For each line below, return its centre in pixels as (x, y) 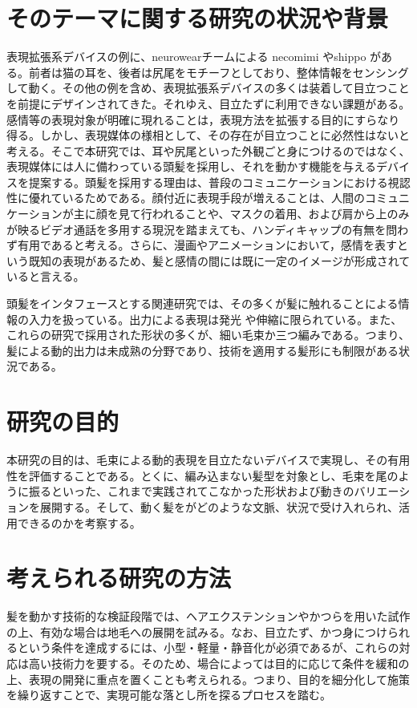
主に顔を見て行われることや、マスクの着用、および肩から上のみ (241, 214)
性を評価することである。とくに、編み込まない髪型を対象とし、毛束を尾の (202, 475)
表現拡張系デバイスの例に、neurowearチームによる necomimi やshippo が (194, 57)
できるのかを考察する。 (79, 522)
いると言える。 (46, 276)
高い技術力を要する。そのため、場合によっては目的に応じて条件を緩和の (219, 663)
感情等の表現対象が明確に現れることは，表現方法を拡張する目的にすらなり (203, 119)
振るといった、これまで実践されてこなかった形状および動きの (191, 491)
